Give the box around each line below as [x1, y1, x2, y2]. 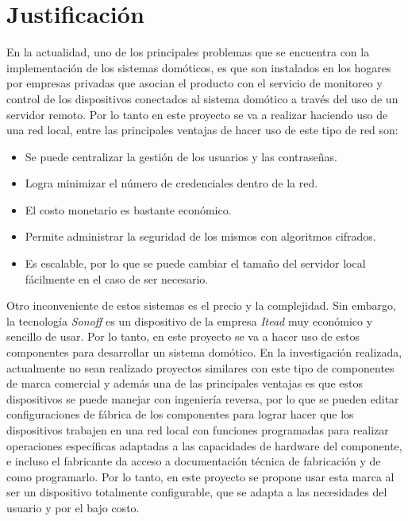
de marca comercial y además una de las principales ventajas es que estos [6, 375, 363, 392]
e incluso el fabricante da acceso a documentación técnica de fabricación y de [6, 453, 381, 469]
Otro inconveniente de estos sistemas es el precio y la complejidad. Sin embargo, [6, 297, 396, 314]
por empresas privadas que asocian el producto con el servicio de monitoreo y [6, 75, 383, 91]
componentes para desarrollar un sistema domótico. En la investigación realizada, [6, 344, 402, 361]
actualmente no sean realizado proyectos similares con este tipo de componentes [6, 359, 395, 376]
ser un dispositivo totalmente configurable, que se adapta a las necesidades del [6, 484, 387, 500]
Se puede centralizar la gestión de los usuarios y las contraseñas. [25, 148, 337, 164]
